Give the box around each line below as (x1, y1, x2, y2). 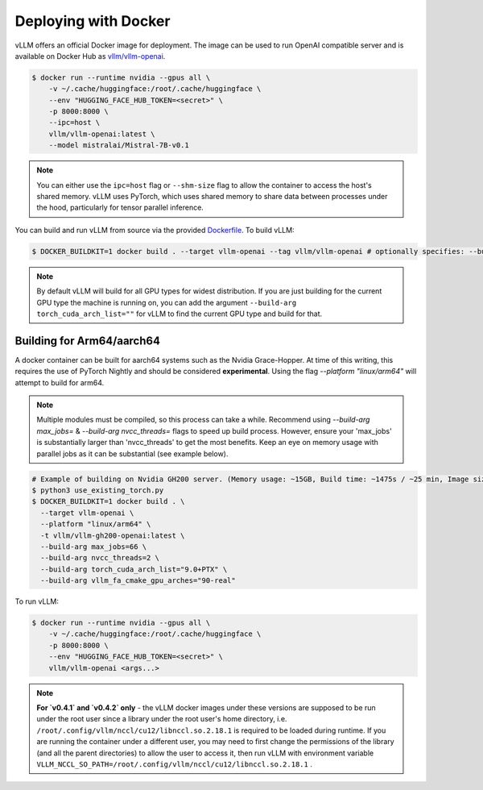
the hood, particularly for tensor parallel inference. (36, 202, 204, 213)
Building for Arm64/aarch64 (14, 334, 161, 347)
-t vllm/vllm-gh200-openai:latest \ (40, 530, 185, 540)
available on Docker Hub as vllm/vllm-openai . (14, 51, 166, 60)
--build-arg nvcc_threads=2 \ (40, 553, 160, 563)
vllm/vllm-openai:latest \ (48, 129, 156, 139)
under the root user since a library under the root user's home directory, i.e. (36, 714, 287, 724)
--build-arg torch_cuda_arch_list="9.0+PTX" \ (40, 564, 228, 574)
